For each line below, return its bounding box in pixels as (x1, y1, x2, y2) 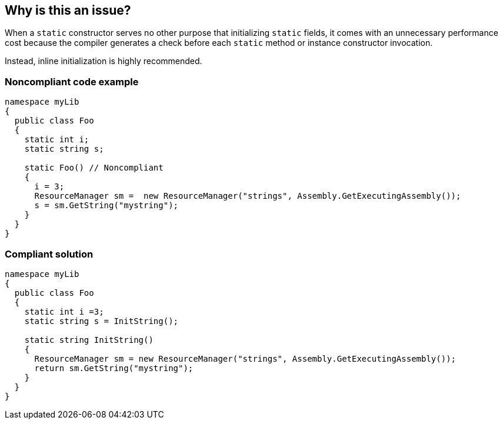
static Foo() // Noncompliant (24, 163, 164, 173)
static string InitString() (24, 335, 154, 345)
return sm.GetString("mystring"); (34, 363, 194, 373)
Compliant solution (5, 248, 94, 260)
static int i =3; (24, 306, 104, 316)
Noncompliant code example (5, 75, 139, 88)
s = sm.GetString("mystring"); (34, 201, 179, 211)
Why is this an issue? (5, 3, 131, 18)
